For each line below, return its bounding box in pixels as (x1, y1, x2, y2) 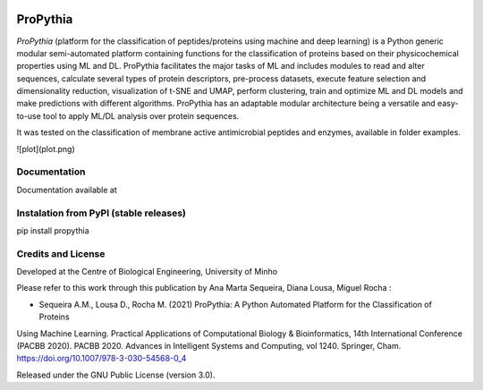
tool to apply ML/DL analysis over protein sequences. (43, 110, 240, 121)
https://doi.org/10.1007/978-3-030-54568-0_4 (16, 353, 187, 364)
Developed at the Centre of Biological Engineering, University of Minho (16, 267, 277, 277)
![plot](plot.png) (16, 143, 75, 154)
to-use (16, 110, 42, 121)
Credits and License (16, 247, 106, 259)
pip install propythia (16, 225, 89, 236)
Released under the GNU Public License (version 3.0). (16, 369, 216, 380)
